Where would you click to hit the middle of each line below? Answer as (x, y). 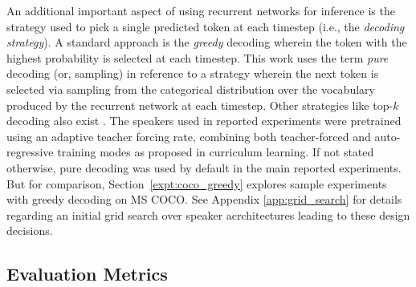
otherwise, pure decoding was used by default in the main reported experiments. (204, 167)
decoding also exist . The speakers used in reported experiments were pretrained (204, 121)
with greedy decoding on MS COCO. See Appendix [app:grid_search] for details (204, 199)
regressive (30, 152)
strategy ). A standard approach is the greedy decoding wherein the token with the (207, 42)
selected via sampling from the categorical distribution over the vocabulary (191, 89)
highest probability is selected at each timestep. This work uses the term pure (198, 57)
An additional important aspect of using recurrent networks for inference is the (201, 10)
